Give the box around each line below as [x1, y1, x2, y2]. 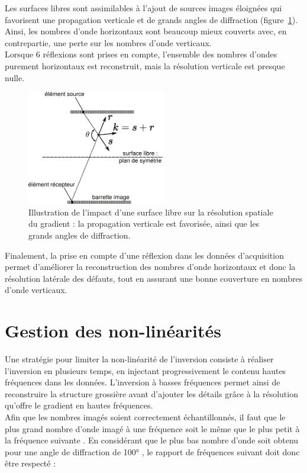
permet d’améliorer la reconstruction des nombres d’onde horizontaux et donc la [5, 260, 296, 273]
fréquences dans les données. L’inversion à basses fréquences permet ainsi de [5, 376, 280, 388]
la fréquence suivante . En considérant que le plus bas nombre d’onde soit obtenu [5, 434, 299, 446]
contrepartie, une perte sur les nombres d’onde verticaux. [5, 36, 212, 49]
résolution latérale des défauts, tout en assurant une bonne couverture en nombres [5, 272, 303, 284]
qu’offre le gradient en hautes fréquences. [5, 399, 153, 411]
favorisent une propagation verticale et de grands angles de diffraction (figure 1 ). [5, 13, 298, 25]
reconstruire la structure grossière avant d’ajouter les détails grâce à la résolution [5, 387, 298, 400]
